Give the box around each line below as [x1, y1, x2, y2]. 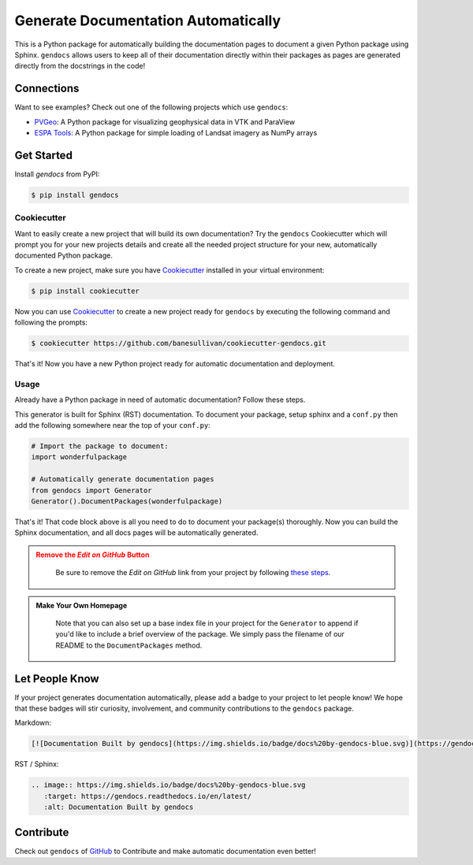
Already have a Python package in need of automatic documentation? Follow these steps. [14, 395, 306, 405]
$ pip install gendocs [31, 190, 119, 199]
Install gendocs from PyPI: [14, 169, 100, 179]
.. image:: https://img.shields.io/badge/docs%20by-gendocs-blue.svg [31, 781, 306, 789]
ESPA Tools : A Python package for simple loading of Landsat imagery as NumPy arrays [34, 128, 318, 138]
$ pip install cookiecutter [31, 286, 140, 295]
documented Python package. [14, 251, 114, 260]
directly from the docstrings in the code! [14, 61, 146, 71]
